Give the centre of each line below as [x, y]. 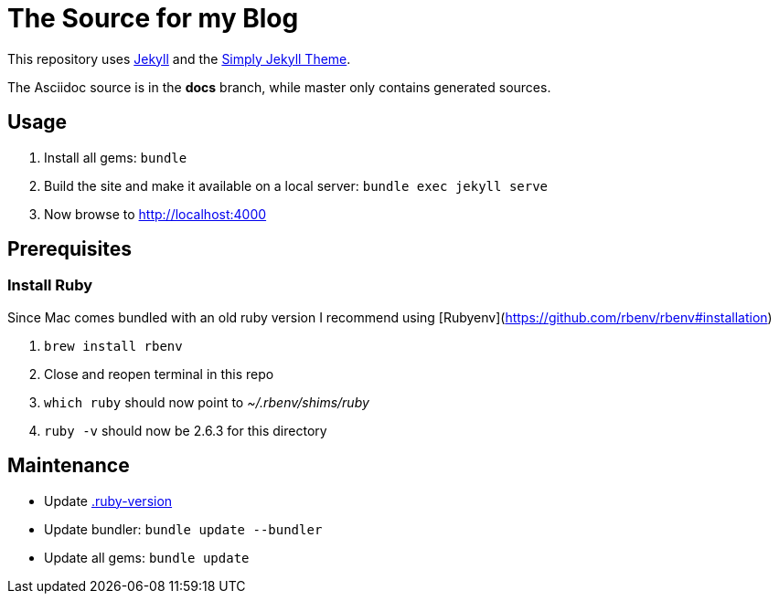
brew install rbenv [113, 346]
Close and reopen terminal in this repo [159, 374]
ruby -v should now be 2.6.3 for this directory [186, 430]
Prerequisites [69, 249]
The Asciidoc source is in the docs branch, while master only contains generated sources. [279, 87]
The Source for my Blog [153, 18]
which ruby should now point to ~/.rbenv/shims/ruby [207, 402]
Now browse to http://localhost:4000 [155, 214]
